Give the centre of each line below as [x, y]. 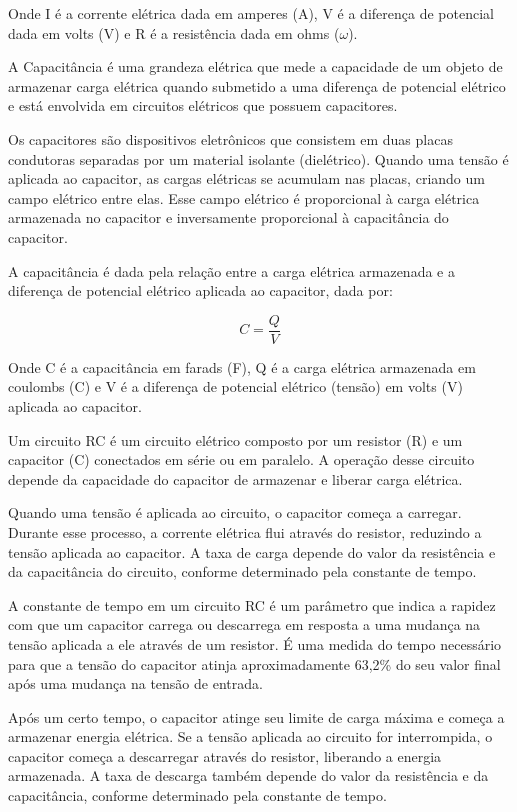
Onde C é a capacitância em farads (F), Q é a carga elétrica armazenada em [242, 366]
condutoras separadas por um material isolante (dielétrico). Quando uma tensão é [258, 158]
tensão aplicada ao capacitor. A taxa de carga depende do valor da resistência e [252, 551]
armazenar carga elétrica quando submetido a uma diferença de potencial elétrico [257, 85]
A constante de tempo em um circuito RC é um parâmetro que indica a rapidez [252, 604]
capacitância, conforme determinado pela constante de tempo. [197, 795]
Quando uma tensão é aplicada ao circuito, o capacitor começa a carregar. [235, 512]
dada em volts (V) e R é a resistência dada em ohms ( [174, 32]
